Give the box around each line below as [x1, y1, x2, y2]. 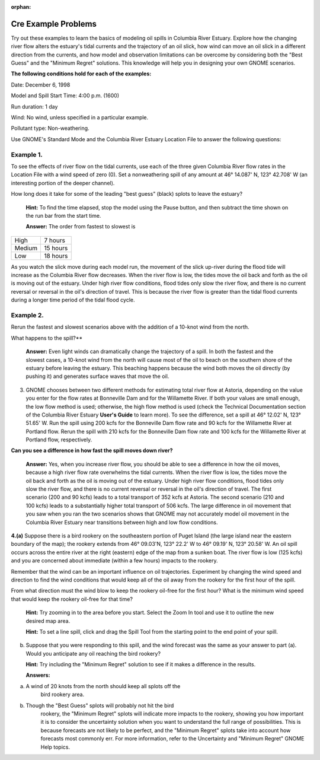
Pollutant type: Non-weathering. [11, 125, 89, 132]
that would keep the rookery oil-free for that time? [11, 595, 133, 602]
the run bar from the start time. [25, 212, 101, 219]
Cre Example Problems [11, 18, 97, 29]
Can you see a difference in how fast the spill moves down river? [11, 447, 173, 454]
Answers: [25, 672, 50, 679]
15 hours [44, 244, 68, 252]
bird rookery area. [40, 691, 85, 698]
